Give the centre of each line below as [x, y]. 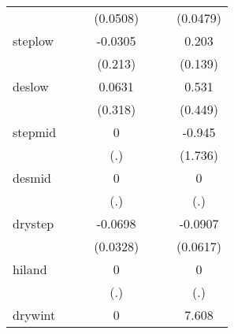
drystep [33, 223]
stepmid [35, 132]
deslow [31, 86]
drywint [34, 315]
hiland [30, 269]
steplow [33, 41]
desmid [32, 178]
